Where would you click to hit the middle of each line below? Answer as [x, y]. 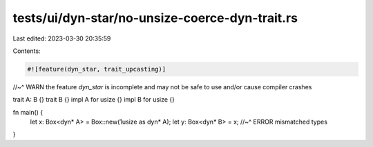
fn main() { [28, 112]
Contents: [27, 51]
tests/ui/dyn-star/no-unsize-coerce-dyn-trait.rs [155, 18]
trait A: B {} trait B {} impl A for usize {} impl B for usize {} [94, 100]
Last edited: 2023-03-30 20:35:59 [62, 38]
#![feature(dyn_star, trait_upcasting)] [96, 69]
